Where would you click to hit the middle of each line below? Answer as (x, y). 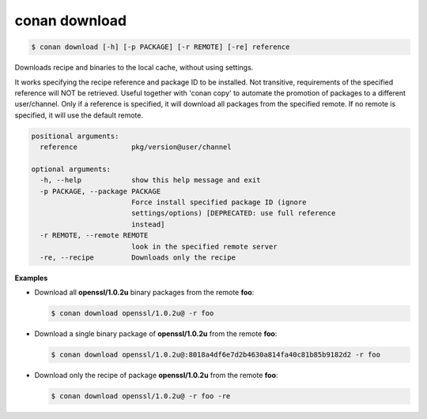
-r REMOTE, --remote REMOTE (94, 236)
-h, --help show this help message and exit (150, 180)
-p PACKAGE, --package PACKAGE (100, 191)
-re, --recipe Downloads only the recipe (138, 257)
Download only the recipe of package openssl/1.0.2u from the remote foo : (156, 376)
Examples (31, 278)
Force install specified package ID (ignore (219, 202)
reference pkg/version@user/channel (136, 147)
